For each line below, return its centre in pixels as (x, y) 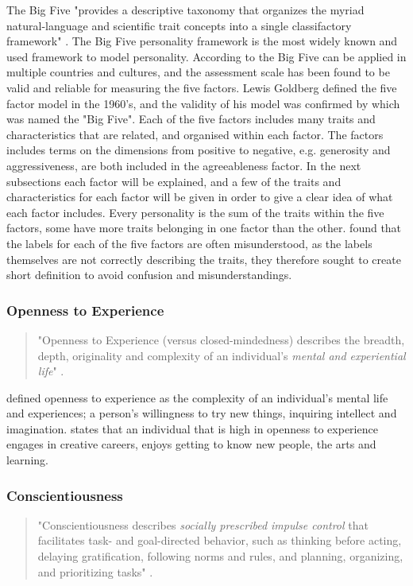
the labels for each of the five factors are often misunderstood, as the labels (189, 243)
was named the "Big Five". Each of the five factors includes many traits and (191, 119)
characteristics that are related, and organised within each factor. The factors (195, 134)
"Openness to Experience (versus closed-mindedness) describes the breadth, (221, 339)
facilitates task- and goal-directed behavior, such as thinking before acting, (220, 540)
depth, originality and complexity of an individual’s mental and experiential (222, 355)
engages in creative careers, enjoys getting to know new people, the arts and (191, 444)
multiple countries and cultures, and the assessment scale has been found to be (198, 72)
